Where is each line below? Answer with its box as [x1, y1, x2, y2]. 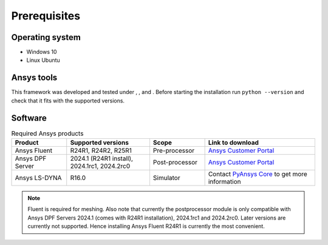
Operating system [11, 32, 81, 42]
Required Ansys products [11, 129, 84, 138]
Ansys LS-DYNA [15, 173, 62, 182]
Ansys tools [11, 73, 58, 83]
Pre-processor [152, 146, 195, 155]
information [208, 178, 241, 186]
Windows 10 [26, 49, 57, 56]
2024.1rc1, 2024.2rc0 [70, 162, 131, 170]
